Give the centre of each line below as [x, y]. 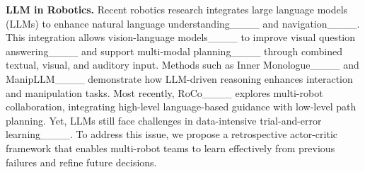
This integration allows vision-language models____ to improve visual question [181, 37]
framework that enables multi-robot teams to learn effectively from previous [170, 148]
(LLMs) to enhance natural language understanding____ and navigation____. [183, 23]
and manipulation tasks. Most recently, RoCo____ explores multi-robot [164, 92]
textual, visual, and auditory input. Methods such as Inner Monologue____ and [182, 65]
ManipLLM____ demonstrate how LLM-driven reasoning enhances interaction [179, 78]
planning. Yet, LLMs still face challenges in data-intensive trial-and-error [164, 120]
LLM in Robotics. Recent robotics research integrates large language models [177, 9]
